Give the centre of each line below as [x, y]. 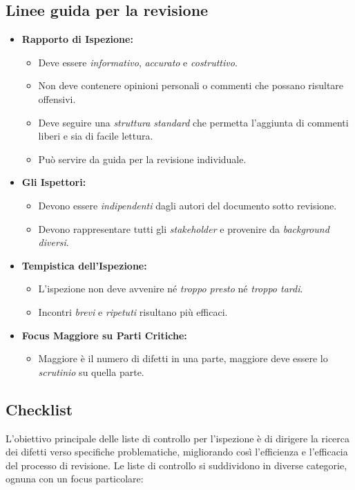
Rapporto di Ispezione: [77, 39]
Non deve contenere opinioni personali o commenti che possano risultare [191, 85]
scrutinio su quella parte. [91, 371]
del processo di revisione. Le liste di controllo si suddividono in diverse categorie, [176, 465]
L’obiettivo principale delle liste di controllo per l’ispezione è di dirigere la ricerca [178, 438]
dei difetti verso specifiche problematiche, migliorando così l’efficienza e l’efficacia [177, 452]
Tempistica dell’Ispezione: [84, 265]
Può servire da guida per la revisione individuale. [142, 159]
